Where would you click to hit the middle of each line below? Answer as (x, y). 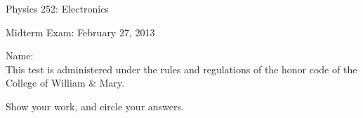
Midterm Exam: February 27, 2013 (80, 32)
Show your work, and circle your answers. (95, 106)
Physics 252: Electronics (57, 8)
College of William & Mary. (65, 83)
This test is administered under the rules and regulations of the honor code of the (181, 69)
